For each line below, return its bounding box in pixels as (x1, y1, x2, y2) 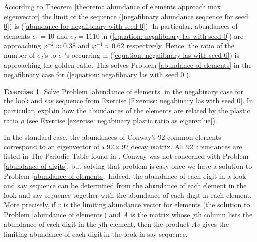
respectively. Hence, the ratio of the (126, 40, 235, 50)
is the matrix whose (130, 209, 190, 219)
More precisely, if (4, 199, 56, 210)
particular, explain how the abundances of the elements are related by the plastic (4, 105, 250, 115)
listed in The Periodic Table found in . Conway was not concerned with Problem (4, 151, 249, 161)
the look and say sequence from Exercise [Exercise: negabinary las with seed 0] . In (4, 96, 253, 106)
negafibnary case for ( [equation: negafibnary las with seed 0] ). (4, 69, 191, 80)
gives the (202, 219, 229, 229)
